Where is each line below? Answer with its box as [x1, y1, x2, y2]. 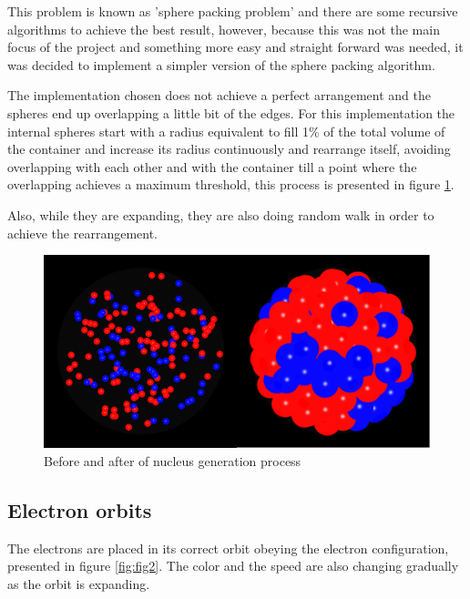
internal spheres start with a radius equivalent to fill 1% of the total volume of [7, 121, 445, 140]
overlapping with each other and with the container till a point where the [7, 157, 417, 176]
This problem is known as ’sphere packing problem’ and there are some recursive [7, 2, 458, 20]
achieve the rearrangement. [7, 223, 158, 242]
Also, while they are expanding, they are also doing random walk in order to [7, 205, 434, 224]
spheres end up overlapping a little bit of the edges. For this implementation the [7, 103, 455, 122]
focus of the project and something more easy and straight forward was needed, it [7, 37, 464, 56]
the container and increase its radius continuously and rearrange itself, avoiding [7, 139, 451, 158]
